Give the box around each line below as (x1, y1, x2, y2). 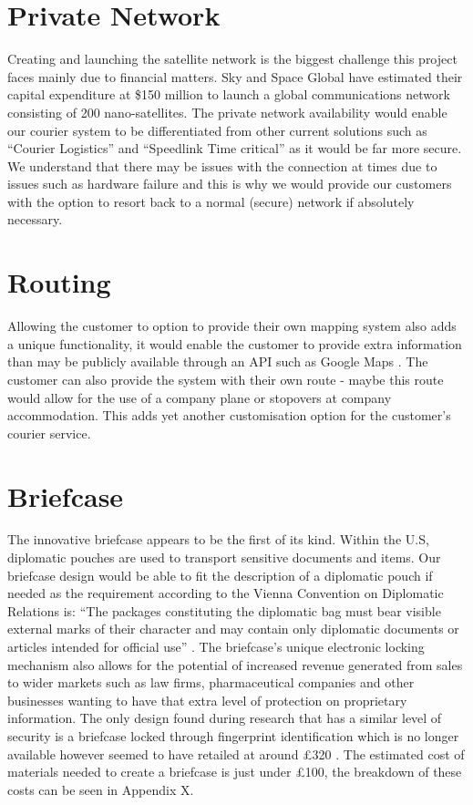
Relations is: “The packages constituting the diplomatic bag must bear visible (7, 601, 441, 620)
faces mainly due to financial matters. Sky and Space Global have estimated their (7, 67, 463, 86)
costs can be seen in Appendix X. (7, 779, 194, 799)
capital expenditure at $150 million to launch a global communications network (7, 85, 450, 104)
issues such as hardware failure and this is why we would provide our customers (7, 174, 452, 193)
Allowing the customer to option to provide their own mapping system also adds (7, 316, 457, 335)
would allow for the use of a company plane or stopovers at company (7, 387, 392, 407)
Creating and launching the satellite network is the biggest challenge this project (7, 49, 458, 68)
